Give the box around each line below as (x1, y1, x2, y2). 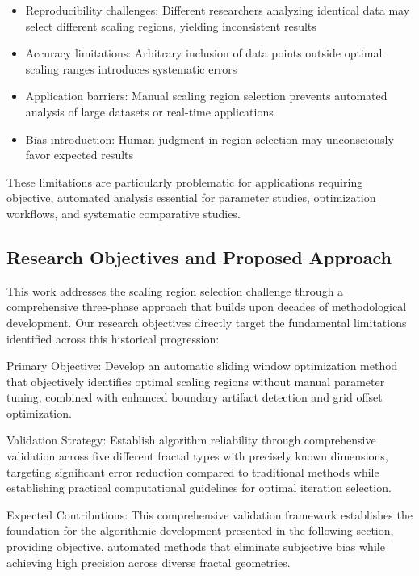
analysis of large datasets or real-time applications (25, 103, 274, 120)
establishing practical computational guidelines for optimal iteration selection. (6, 479, 392, 496)
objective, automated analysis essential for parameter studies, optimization (6, 189, 376, 206)
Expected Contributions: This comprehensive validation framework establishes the (6, 506, 413, 523)
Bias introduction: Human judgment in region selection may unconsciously (25, 130, 394, 147)
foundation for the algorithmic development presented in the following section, (6, 522, 394, 539)
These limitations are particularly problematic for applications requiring (6, 173, 363, 190)
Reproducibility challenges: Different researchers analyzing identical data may (25, 2, 410, 18)
